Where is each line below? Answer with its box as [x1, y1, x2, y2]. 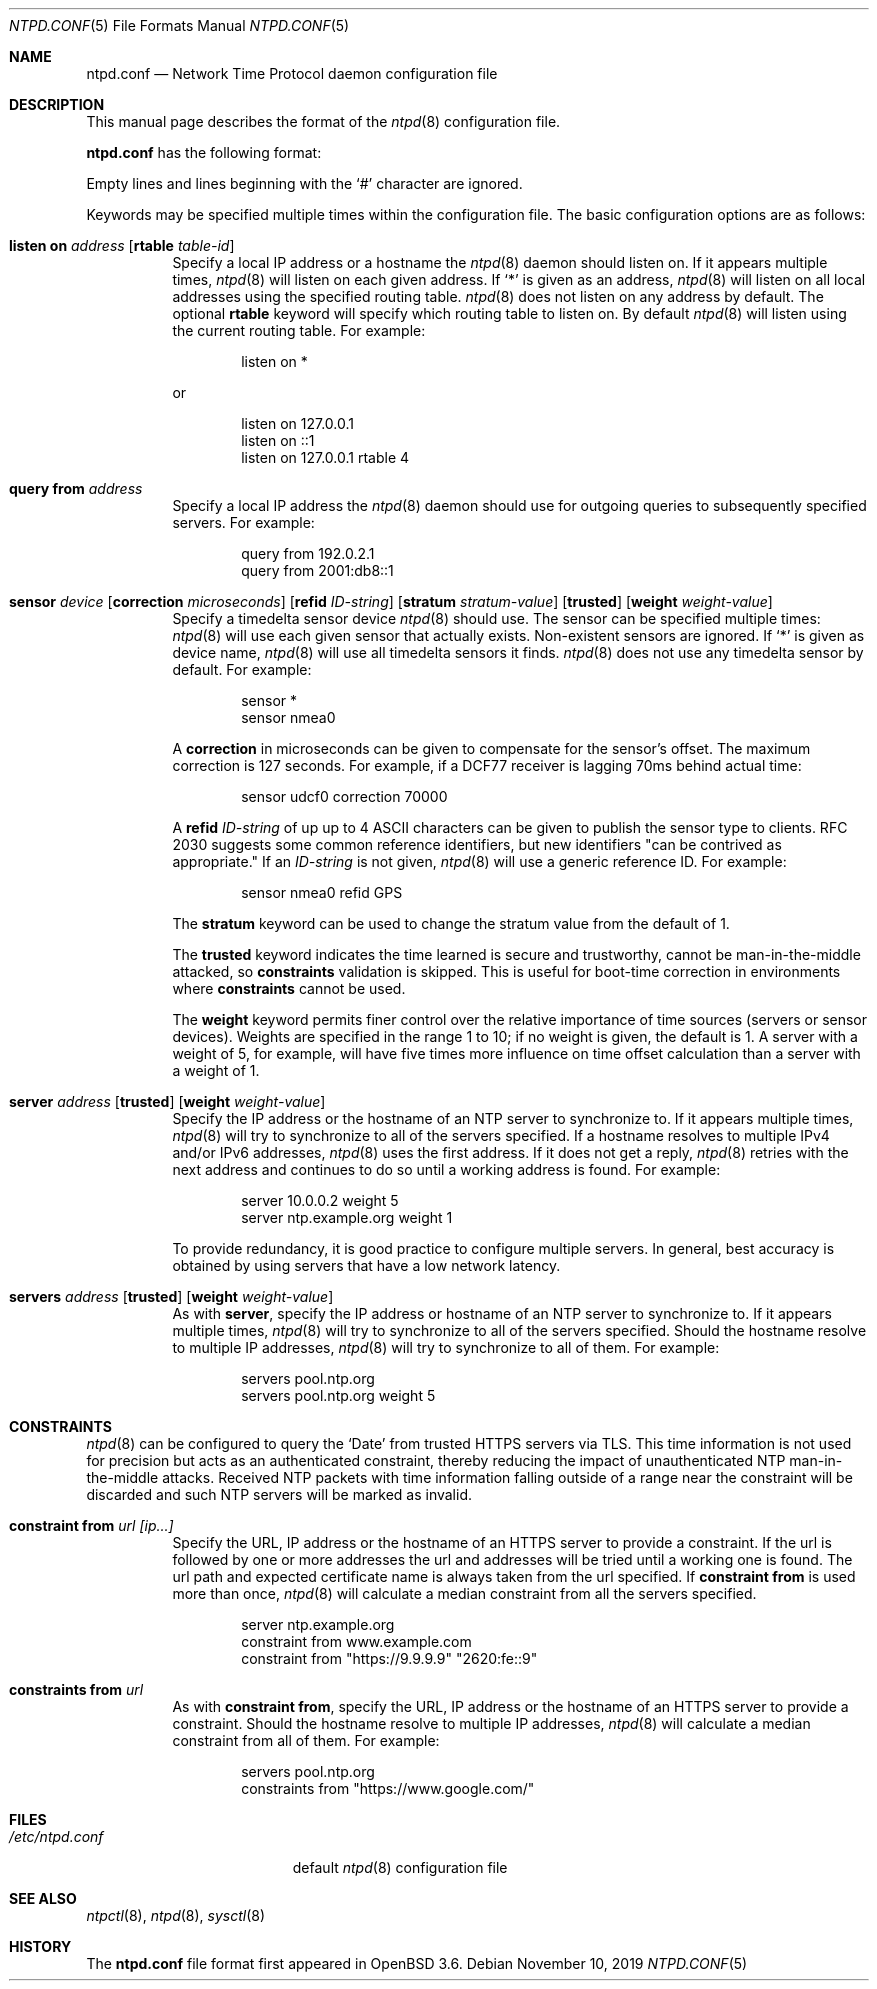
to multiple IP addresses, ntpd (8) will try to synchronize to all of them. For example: [172, 1339, 720, 1356]
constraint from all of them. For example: [172, 1732, 440, 1749]
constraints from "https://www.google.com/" [241, 1780, 535, 1797]
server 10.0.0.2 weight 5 [241, 1192, 399, 1209]
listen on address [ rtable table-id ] [9, 237, 235, 254]
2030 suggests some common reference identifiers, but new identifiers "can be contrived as [172, 836, 782, 853]
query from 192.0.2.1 [241, 545, 375, 562]
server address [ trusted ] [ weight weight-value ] [9, 1093, 326, 1110]
